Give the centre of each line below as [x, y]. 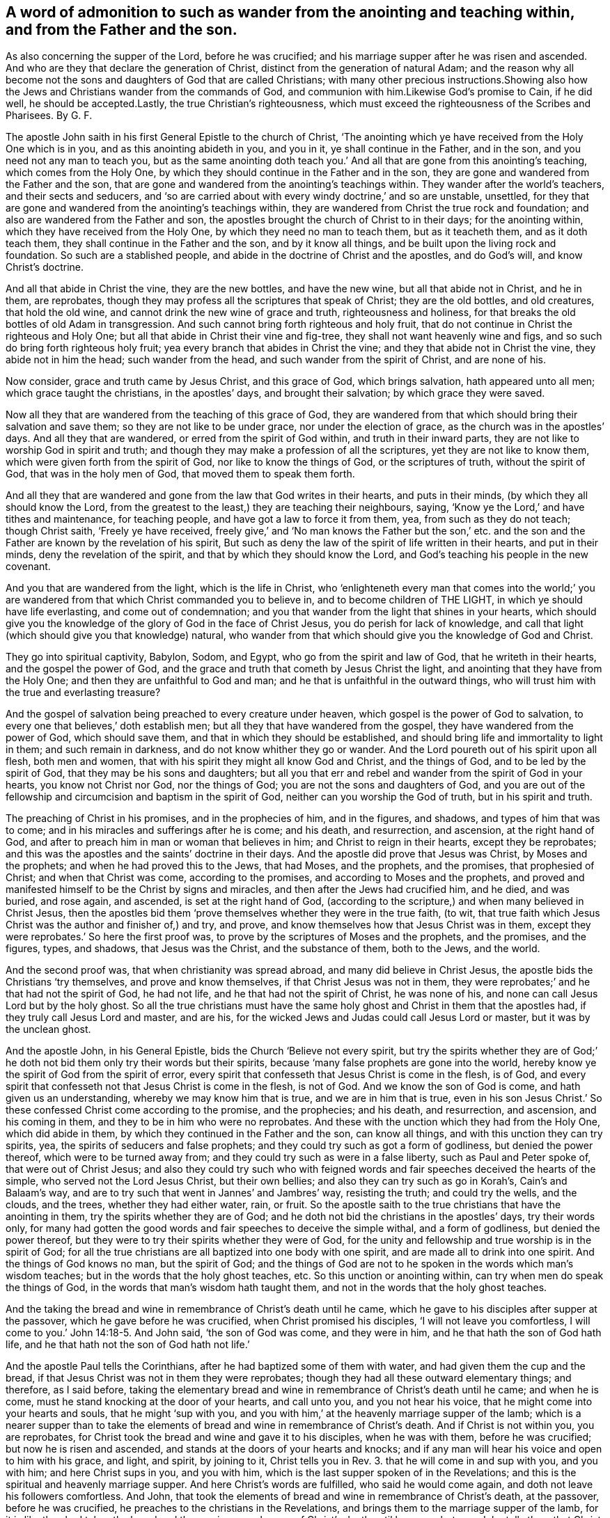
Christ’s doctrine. [45, 267]
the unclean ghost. [48, 1029]
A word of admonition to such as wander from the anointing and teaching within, [290, 12]
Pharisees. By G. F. [49, 116]
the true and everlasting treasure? [83, 693]
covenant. [28, 567]
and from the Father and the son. [122, 30]
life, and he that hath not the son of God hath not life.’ [128, 1345]
